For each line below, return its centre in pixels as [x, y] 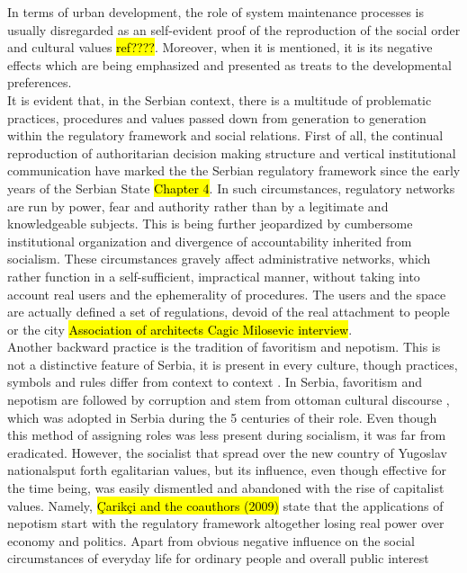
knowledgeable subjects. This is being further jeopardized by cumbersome [210, 224]
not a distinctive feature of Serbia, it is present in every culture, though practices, [233, 364]
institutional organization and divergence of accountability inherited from [210, 241]
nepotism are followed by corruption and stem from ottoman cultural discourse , [229, 400]
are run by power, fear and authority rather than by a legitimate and [198, 206]
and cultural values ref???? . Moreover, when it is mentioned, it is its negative [220, 47]
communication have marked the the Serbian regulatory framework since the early [234, 170]
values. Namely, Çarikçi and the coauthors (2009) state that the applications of [225, 505]
